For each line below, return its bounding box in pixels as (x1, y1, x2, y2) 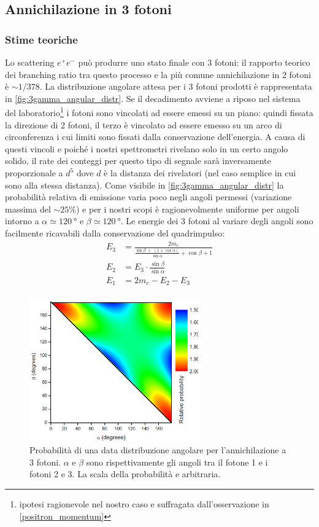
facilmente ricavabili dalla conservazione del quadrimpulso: (5, 226, 225, 239)
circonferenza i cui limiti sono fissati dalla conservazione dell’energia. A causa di (5, 130, 306, 143)
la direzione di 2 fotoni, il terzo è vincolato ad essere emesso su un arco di (5, 118, 282, 131)
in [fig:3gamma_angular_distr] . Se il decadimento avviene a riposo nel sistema (5, 92, 301, 104)
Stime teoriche (5, 31, 78, 47)
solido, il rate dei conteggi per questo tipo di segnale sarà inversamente (5, 154, 271, 167)
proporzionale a (5, 166, 63, 179)
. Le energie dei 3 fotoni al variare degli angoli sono (120, 214, 313, 227)
